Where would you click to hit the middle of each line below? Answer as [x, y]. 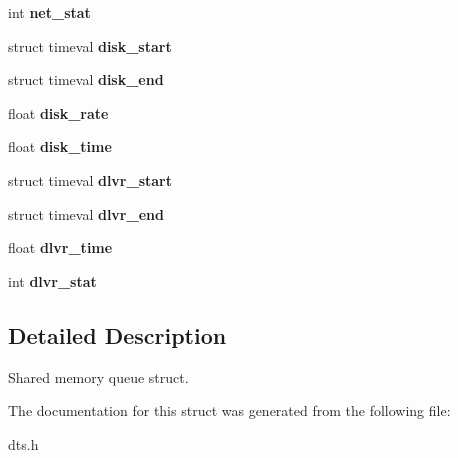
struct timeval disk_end [86, 79]
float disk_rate [58, 112]
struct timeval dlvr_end [86, 213]
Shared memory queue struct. [98, 376]
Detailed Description [117, 334]
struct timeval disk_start [90, 45]
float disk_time [60, 146]
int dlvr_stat [52, 280]
